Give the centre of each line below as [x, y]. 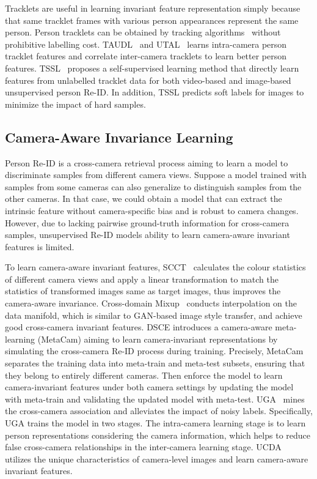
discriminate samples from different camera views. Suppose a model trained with [156, 175]
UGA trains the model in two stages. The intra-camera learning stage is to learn [155, 423]
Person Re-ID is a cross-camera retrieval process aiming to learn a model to [147, 162]
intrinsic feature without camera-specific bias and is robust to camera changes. [152, 210]
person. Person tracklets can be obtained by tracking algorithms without [143, 32]
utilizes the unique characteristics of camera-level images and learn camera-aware [157, 459]
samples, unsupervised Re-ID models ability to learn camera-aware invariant [148, 235]
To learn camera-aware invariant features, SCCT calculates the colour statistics [155, 267]
